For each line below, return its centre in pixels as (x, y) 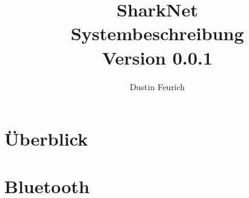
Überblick (46, 139)
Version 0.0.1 (157, 57)
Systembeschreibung (157, 33)
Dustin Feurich (157, 86)
